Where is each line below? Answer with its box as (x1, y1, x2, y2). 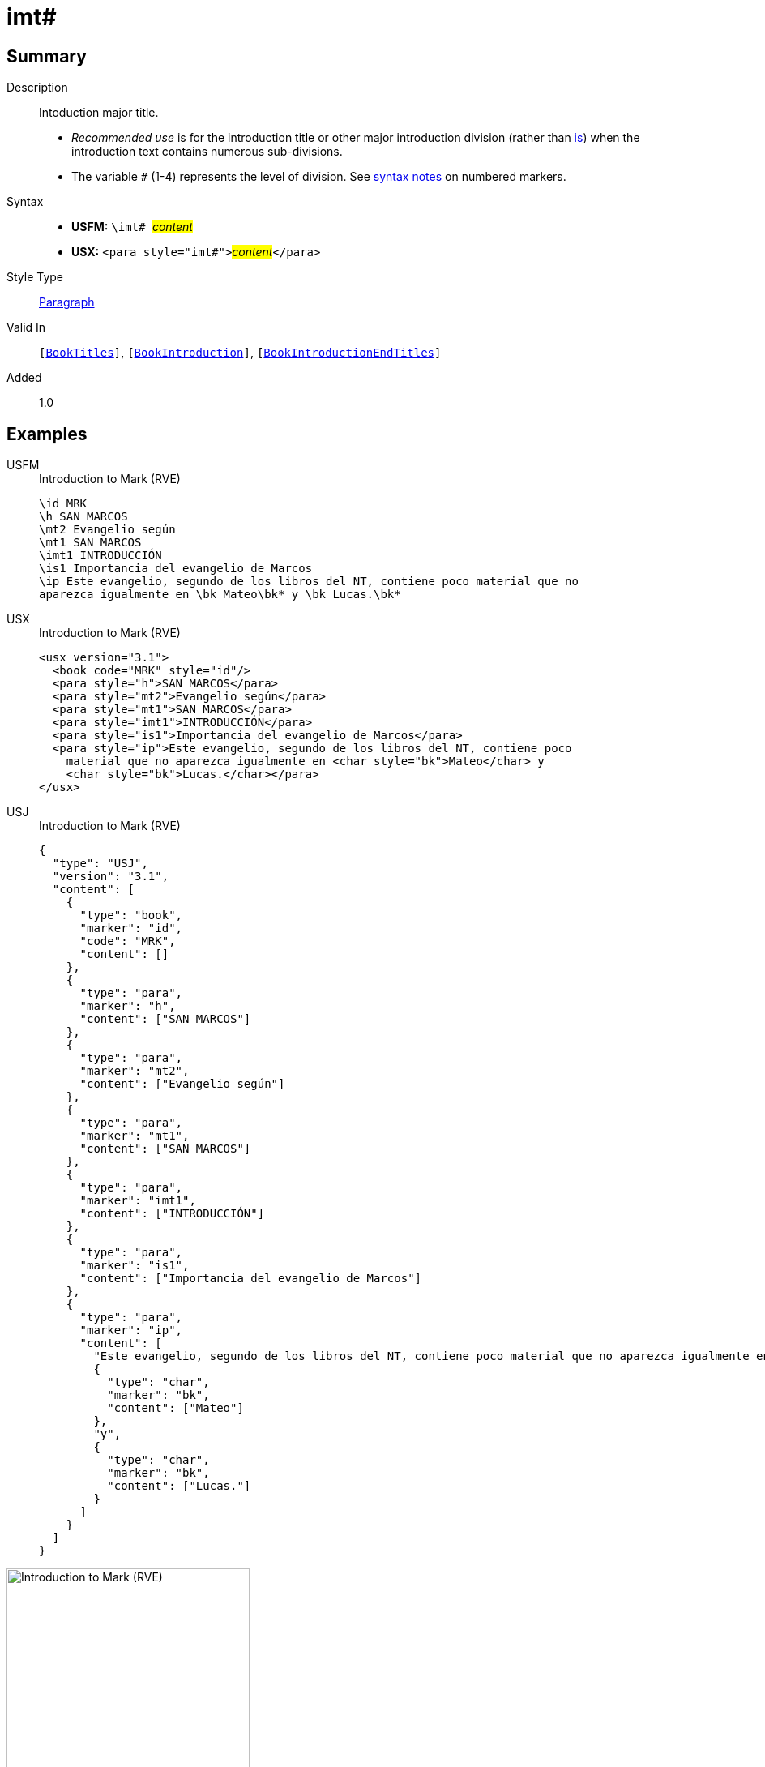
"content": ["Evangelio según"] (79, 1077, 285, 1091)
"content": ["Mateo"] (107, 1401, 244, 1415)
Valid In (6, 320, 46, 335)
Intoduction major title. (39, 105, 159, 120)
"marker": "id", (79, 922, 183, 935)
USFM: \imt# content (71, 220, 193, 234)
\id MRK (39, 497, 88, 511)
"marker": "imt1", (79, 1194, 196, 1208)
